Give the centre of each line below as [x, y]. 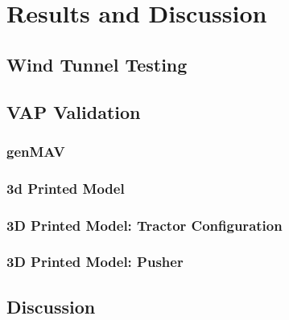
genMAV [36, 151]
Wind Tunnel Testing [97, 64]
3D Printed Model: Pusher [95, 262]
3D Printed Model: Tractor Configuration [144, 225]
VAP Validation [74, 111]
